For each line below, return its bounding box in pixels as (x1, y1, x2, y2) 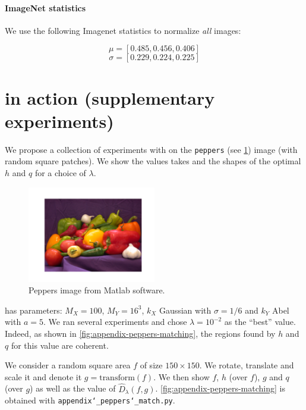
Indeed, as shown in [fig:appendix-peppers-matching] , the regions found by (5, 327, 276, 339)
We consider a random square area (5, 359, 131, 371)
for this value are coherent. (11, 339, 109, 351)
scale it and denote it (5, 370, 82, 383)
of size (140, 359, 163, 371)
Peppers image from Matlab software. (29, 284, 165, 296)
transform (99, 373, 135, 382)
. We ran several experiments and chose (43, 315, 187, 328)
